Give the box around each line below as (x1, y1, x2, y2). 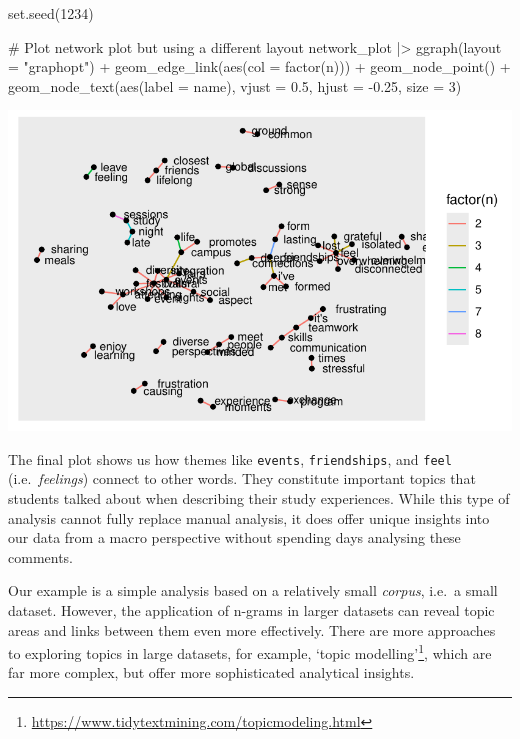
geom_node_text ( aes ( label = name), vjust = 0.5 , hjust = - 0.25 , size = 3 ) (8, 75, 462, 96)
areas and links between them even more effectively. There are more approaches (8, 619, 496, 640)
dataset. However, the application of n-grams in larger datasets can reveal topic (8, 599, 495, 620)
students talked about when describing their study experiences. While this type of (8, 487, 510, 508)
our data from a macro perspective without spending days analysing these (8, 527, 461, 548)
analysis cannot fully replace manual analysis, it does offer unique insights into (8, 507, 490, 528)
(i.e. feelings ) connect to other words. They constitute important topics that (8, 468, 476, 489)
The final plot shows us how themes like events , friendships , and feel (8, 448, 452, 469)
